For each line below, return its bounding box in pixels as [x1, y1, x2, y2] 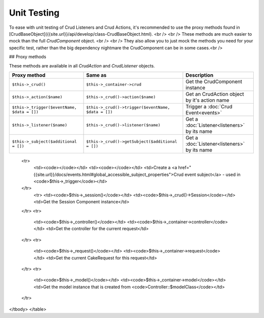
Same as [86, 71, 107, 78]
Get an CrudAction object [185, 90, 244, 97]
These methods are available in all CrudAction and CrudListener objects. [9, 63, 155, 68]
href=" [178, 165, 192, 170]
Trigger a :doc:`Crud [185, 103, 232, 110]
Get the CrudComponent [185, 78, 242, 85]
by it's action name [185, 97, 230, 104]
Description [185, 71, 214, 78]
